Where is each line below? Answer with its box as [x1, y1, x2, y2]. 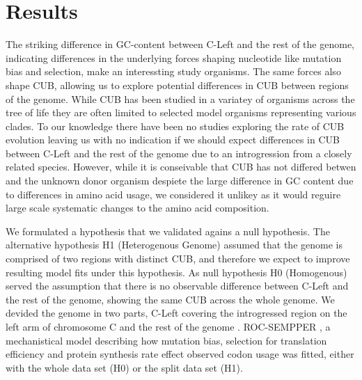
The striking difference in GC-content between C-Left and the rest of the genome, [6, 37, 355, 52]
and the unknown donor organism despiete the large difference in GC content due [6, 173, 354, 188]
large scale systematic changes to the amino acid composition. [6, 200, 269, 215]
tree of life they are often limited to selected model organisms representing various [6, 105, 356, 120]
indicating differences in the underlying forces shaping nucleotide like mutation [6, 50, 342, 65]
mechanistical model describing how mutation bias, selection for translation [6, 333, 327, 347]
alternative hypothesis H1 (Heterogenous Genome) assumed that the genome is [6, 237, 343, 252]
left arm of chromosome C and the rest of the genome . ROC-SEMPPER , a [6, 319, 331, 333]
